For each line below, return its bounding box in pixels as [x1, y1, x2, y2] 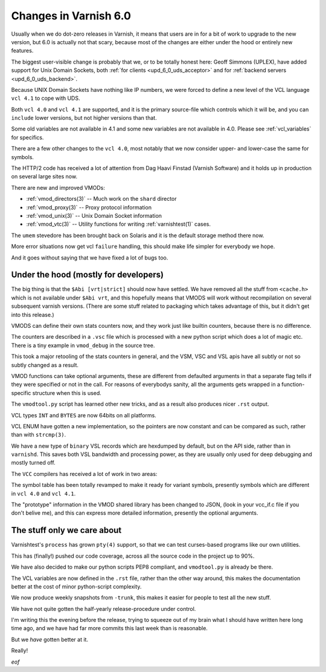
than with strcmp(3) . [11, 431, 66, 439]
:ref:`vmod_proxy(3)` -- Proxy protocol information [26, 203, 152, 211]
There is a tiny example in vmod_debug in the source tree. [11, 342, 155, 349]
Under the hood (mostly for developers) [11, 270, 164, 280]
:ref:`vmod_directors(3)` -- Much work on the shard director [26, 195, 177, 203]
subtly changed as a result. [11, 361, 78, 368]
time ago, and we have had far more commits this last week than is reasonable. [11, 625, 208, 632]
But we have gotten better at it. [11, 636, 89, 643]
